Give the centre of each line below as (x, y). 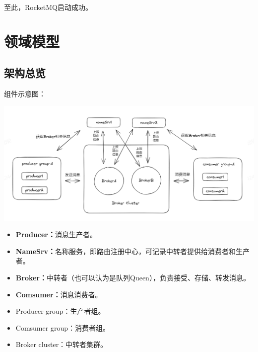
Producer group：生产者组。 (60, 311)
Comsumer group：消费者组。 (63, 327)
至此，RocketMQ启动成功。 (48, 7)
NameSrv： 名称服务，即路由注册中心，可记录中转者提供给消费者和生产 (133, 251)
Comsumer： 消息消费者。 (59, 294)
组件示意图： (25, 94)
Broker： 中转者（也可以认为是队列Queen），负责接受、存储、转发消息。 (133, 277)
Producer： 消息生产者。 (56, 234)
